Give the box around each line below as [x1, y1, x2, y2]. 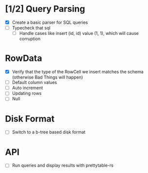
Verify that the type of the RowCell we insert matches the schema [12, 69, 144, 75]
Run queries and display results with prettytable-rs [12, 162, 114, 168]
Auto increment [12, 85, 43, 91]
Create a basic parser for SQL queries [12, 19, 88, 25]
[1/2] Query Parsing [5, 3, 85, 15]
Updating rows [12, 91, 42, 96]
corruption [19, 36, 41, 42]
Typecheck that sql [12, 25, 51, 31]
